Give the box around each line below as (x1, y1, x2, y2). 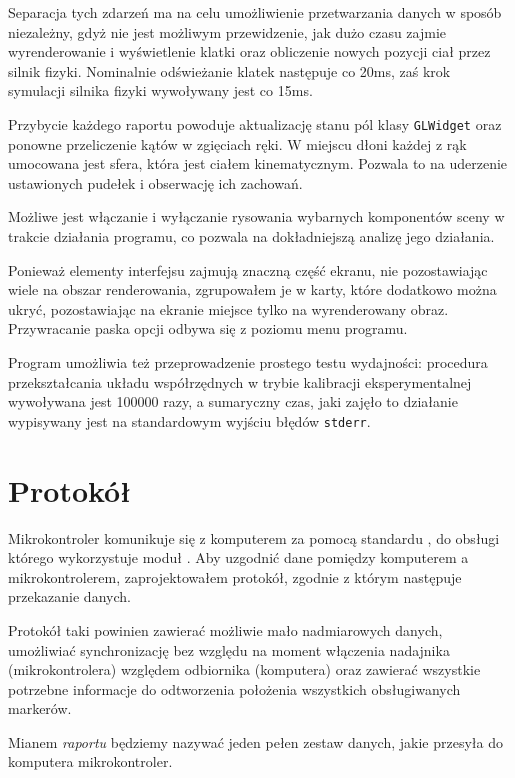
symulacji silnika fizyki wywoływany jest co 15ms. (8, 80, 313, 101)
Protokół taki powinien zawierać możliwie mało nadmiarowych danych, (8, 619, 443, 640)
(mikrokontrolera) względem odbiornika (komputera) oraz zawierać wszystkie (8, 659, 481, 680)
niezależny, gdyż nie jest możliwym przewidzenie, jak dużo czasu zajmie (8, 21, 447, 42)
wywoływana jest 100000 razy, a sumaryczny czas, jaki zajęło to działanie (8, 391, 458, 412)
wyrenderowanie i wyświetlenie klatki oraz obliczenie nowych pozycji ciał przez (8, 41, 491, 62)
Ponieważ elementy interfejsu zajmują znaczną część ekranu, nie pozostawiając (8, 259, 488, 280)
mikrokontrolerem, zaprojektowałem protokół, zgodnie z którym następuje (8, 566, 462, 587)
